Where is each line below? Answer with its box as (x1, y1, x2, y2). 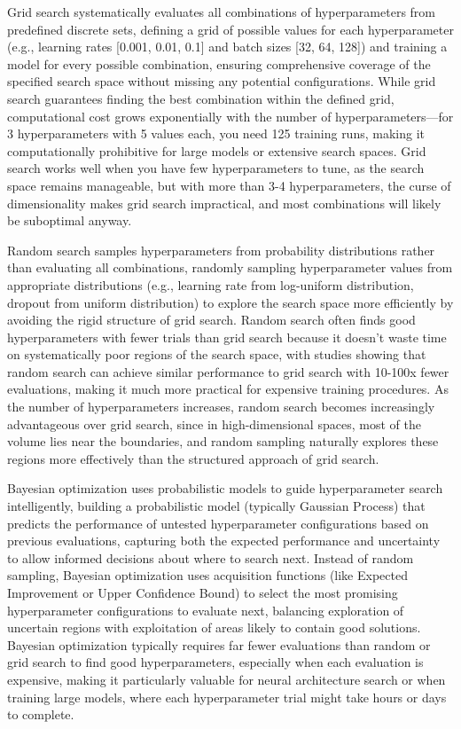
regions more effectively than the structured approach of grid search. (7, 449, 379, 467)
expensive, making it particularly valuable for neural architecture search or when (7, 670, 446, 688)
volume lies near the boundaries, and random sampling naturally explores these (7, 432, 439, 451)
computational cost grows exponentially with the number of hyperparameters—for (7, 106, 454, 125)
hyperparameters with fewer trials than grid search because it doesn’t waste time (7, 327, 447, 346)
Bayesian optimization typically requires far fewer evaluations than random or (7, 635, 431, 654)
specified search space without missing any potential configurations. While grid (7, 72, 436, 90)
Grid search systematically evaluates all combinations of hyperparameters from (7, 3, 435, 20)
